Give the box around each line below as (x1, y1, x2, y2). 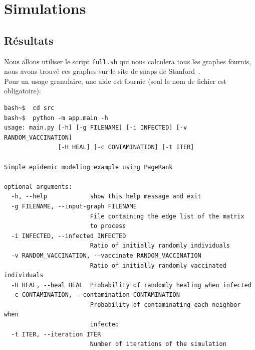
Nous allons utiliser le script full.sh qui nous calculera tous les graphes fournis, (4, 56, 251, 66)
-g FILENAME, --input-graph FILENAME (11, 202, 137, 210)
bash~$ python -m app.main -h (4, 114, 108, 122)
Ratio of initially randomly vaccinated (90, 262, 226, 269)
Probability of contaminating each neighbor (90, 301, 241, 308)
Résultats (4, 32, 54, 48)
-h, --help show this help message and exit (11, 193, 201, 200)
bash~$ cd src (4, 104, 55, 112)
